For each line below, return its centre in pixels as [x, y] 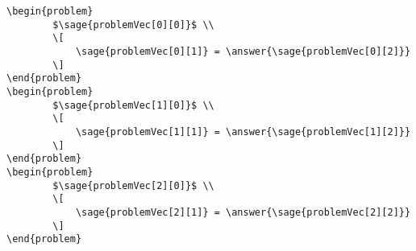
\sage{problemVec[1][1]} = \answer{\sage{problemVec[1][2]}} [243, 132]
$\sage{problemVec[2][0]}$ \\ [133, 185]
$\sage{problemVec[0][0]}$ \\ [133, 25]
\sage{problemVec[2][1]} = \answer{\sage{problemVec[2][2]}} [243, 212]
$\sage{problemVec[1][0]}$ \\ [133, 105]
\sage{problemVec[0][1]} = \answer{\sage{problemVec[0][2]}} [243, 51]
